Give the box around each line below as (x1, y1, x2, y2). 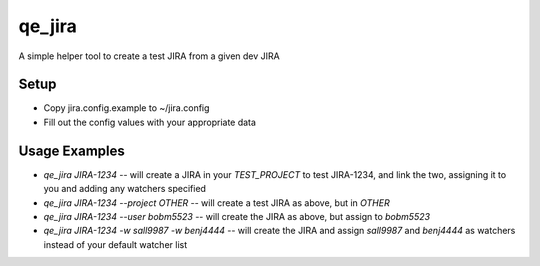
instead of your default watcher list (43, 238, 188, 250)
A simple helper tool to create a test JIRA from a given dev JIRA (18, 50, 280, 62)
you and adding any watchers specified (43, 183, 207, 195)
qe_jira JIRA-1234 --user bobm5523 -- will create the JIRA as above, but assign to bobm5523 (43, 210, 430, 222)
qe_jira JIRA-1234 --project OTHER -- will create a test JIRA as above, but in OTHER (43, 196, 390, 209)
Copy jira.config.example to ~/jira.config (43, 102, 210, 114)
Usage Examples (18, 142, 125, 159)
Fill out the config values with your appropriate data (43, 116, 257, 128)
